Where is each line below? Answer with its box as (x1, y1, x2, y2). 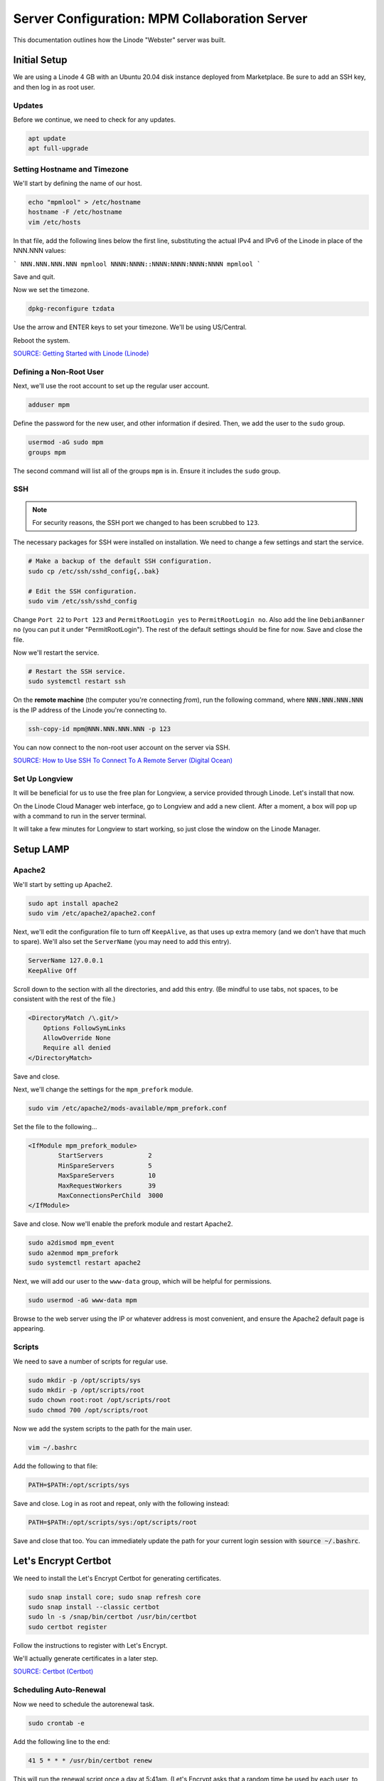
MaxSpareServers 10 (58, 1172, 156, 1180)
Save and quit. (13, 273, 55, 281)
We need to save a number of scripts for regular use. (13, 1357, 169, 1366)
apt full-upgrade (28, 145, 89, 152)
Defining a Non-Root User (13, 367, 105, 377)
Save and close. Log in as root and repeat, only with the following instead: (13, 1499, 230, 1507)
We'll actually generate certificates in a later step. (13, 1654, 159, 1663)
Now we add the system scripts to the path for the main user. (13, 1424, 192, 1433)
